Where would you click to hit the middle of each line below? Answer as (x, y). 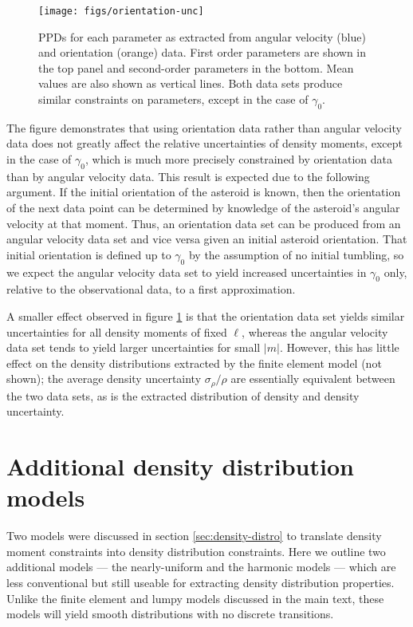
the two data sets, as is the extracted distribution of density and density (183, 395)
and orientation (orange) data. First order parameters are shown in (203, 52)
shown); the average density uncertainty (104, 379)
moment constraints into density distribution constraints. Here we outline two (196, 551)
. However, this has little (339, 347)
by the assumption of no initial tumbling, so (296, 254)
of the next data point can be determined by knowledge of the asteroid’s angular (203, 207)
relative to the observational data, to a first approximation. (151, 289)
